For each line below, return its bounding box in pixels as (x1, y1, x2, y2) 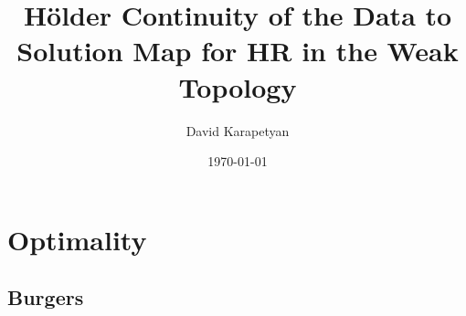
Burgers (7, 283, 84, 311)
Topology (178, 68, 297, 105)
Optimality (7, 220, 147, 258)
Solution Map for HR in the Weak (16, 32, 459, 69)
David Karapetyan (185, 121, 290, 140)
